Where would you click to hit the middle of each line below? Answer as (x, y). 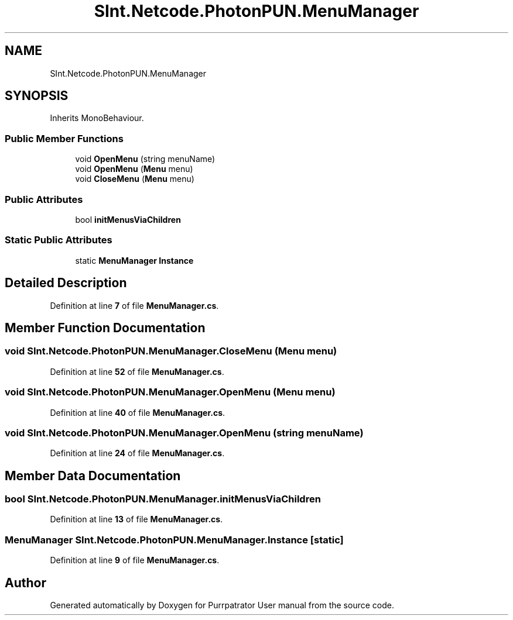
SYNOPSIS (37, 96)
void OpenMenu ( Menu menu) (134, 169)
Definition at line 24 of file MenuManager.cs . (137, 453)
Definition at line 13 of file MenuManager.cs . (136, 519)
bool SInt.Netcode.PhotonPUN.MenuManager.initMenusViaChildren (163, 499)
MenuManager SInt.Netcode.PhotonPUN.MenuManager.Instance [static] (174, 540)
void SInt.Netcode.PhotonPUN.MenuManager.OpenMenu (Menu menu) (170, 392)
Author (25, 583)
